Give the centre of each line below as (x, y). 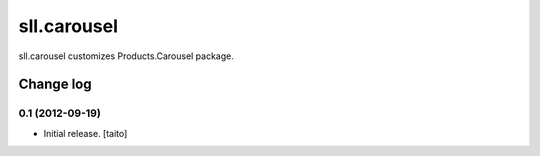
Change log (55, 84)
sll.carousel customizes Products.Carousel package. (126, 56)
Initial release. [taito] (85, 133)
